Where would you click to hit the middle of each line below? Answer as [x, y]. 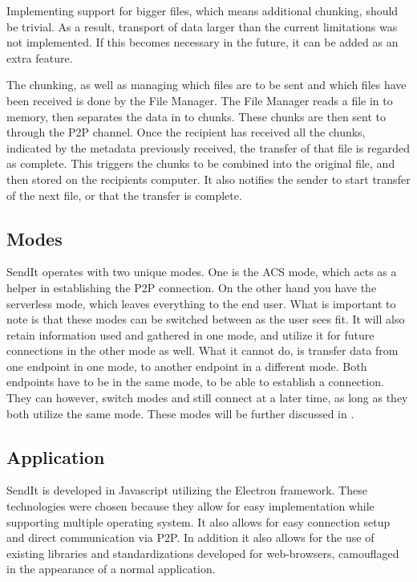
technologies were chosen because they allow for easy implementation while [190, 506]
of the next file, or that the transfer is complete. [124, 195]
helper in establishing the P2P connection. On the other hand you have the [192, 287]
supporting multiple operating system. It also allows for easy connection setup [198, 521]
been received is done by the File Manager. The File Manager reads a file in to [200, 100]
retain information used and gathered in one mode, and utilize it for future [190, 334]
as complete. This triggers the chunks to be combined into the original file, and [201, 163]
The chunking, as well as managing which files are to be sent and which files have [206, 85]
